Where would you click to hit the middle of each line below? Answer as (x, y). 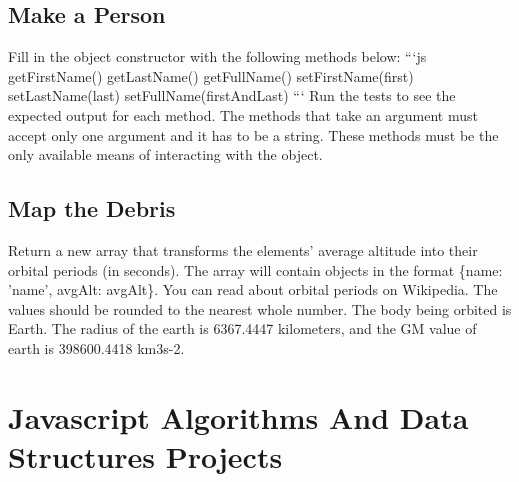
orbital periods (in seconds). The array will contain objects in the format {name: (255, 269)
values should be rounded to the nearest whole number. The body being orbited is (260, 308)
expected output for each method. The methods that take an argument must (243, 114)
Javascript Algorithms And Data (238, 416)
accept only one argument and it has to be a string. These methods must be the (253, 134)
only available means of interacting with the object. (165, 154)
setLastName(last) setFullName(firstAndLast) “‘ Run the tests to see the (232, 95)
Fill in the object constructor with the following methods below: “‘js (217, 56)
